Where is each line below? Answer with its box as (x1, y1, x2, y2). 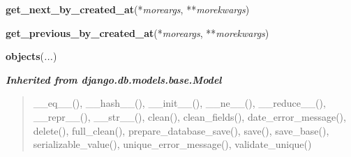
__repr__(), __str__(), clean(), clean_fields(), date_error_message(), (33, 109, 346, 124)
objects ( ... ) (6, 49, 57, 63)
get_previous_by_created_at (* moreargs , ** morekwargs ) (6, 25, 269, 40)
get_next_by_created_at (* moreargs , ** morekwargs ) (6, 2, 250, 16)
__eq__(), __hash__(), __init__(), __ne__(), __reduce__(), (33, 96, 326, 110)
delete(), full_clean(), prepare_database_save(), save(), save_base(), (33, 123, 329, 137)
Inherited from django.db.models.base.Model (6, 72, 222, 87)
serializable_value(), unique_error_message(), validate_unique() (33, 137, 312, 151)
